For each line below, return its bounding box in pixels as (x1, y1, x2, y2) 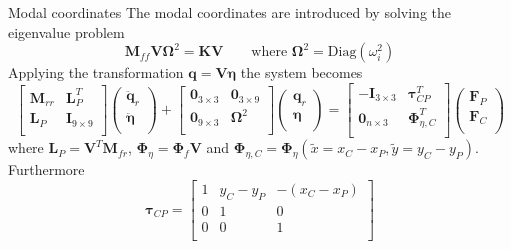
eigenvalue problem (8, 21, 125, 42)
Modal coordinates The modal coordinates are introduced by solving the (8, 2, 451, 22)
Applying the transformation (8, 62, 184, 83)
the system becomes (240, 62, 363, 83)
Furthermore (8, 159, 85, 180)
